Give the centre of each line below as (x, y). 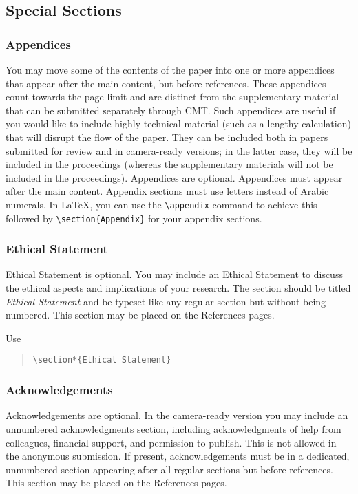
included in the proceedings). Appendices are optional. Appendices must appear (174, 177)
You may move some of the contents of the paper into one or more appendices (170, 69)
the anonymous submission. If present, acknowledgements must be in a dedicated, (178, 456)
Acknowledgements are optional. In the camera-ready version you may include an (177, 415)
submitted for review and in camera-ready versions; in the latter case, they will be (179, 150)
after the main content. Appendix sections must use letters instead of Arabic (167, 191)
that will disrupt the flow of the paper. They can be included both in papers (167, 137)
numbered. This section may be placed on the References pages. (140, 315)
